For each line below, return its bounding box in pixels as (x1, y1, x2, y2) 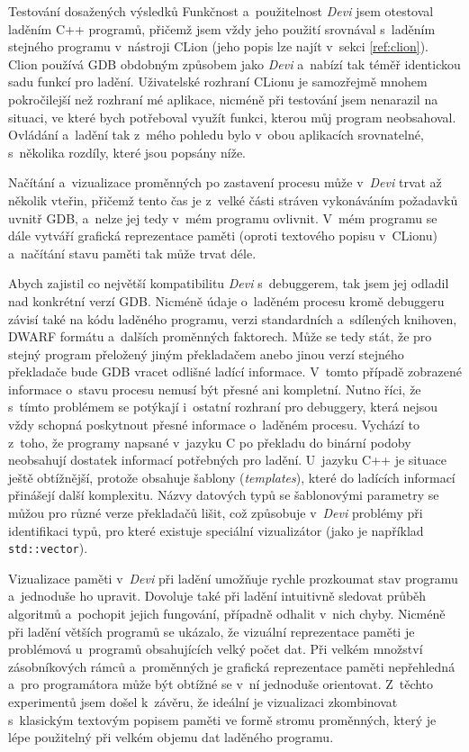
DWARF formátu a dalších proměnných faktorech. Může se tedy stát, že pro (8, 327, 432, 346)
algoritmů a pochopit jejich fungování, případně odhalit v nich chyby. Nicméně (8, 604, 446, 623)
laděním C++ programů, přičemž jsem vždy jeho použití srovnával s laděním (8, 19, 436, 38)
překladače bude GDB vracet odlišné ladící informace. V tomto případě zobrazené (8, 362, 462, 381)
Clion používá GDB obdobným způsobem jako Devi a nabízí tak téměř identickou (8, 54, 461, 73)
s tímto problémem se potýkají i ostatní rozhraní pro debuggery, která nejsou (8, 397, 437, 416)
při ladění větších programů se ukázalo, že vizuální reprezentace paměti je (8, 621, 415, 640)
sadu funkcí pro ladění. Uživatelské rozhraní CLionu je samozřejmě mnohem (8, 72, 428, 91)
